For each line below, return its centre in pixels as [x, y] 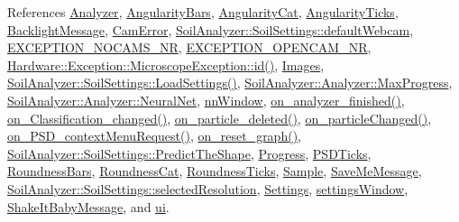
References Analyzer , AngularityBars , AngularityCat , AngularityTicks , [203, 12]
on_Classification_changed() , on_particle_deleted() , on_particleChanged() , [220, 118]
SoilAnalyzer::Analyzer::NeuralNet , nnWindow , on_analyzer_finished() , [206, 100]
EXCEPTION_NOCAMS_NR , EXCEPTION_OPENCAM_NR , [189, 47]
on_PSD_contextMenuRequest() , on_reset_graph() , [154, 136]
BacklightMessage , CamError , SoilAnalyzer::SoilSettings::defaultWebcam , [211, 29]
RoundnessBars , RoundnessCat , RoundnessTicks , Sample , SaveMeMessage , [215, 171]
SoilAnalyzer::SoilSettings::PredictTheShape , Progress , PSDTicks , [189, 153]
